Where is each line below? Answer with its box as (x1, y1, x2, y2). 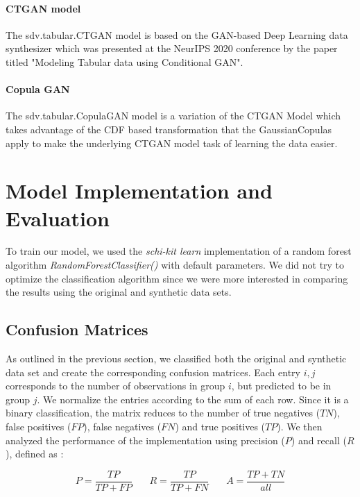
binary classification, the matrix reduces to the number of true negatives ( (6, 405, 320, 420)
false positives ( (6, 419, 71, 434)
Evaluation (6, 203, 110, 232)
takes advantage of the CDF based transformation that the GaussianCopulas (6, 121, 332, 136)
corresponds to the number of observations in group (6, 378, 225, 393)
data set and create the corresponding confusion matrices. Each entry (6, 364, 300, 379)
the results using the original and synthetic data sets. (6, 285, 232, 299)
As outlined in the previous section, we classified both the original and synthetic (6, 351, 347, 366)
